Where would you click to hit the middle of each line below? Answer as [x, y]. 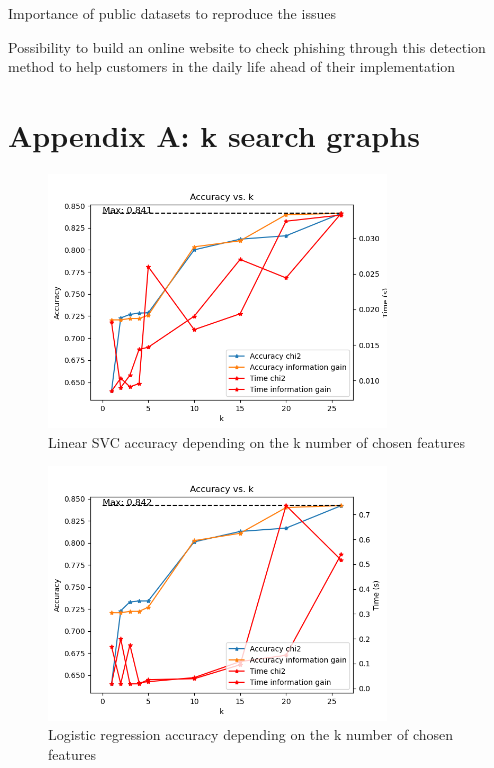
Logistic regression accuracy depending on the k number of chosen [251, 734]
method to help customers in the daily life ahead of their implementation [232, 66]
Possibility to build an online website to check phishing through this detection [247, 46]
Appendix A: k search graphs [214, 134]
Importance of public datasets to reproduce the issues [172, 13]
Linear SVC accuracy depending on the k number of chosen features [257, 441]
